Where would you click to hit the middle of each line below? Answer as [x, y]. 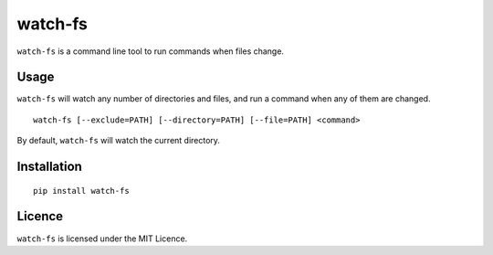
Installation [49, 167]
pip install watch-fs [81, 191]
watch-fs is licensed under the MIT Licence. [102, 239]
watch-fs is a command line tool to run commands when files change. [151, 51]
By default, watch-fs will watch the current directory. [119, 141]
